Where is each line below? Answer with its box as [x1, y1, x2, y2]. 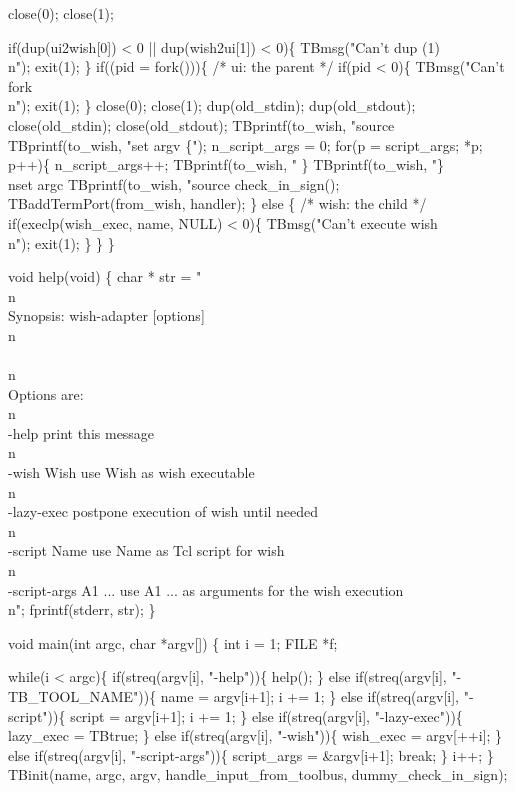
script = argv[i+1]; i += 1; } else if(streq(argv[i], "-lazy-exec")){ [70, 705, 463, 726]
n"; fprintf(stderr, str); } [8, 599, 156, 620]
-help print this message [8, 422, 155, 443]
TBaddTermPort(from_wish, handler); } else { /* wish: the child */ [8, 193, 427, 214]
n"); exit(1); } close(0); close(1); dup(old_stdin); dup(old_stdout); [8, 95, 416, 116]
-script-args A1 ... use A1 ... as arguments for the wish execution [8, 579, 404, 600]
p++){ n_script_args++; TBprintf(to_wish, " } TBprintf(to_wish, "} [8, 154, 445, 175]
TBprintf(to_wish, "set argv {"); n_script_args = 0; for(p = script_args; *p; [8, 134, 483, 155]
